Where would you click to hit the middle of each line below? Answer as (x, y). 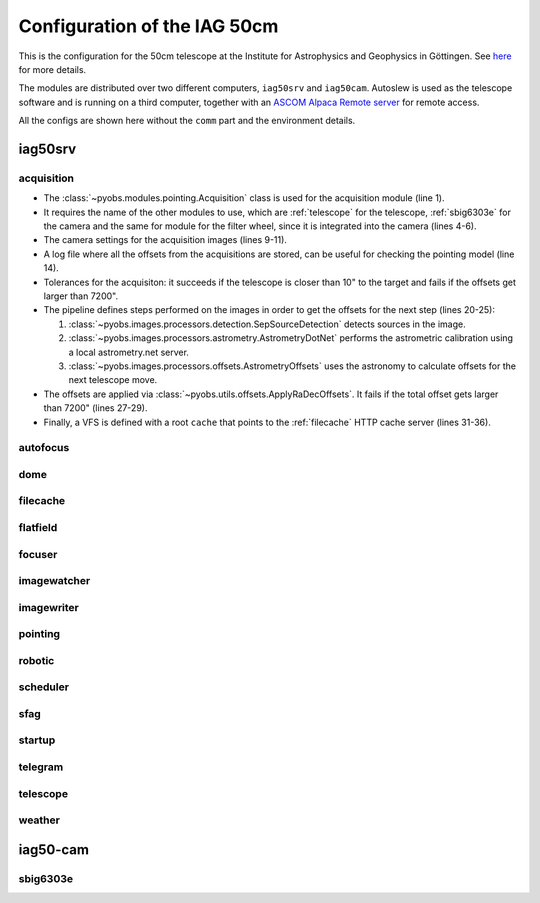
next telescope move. (113, 380)
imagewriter (49, 607)
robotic (36, 660)
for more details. (52, 69)
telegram (41, 767)
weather (39, 820)
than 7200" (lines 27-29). (95, 408)
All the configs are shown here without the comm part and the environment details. (187, 121)
